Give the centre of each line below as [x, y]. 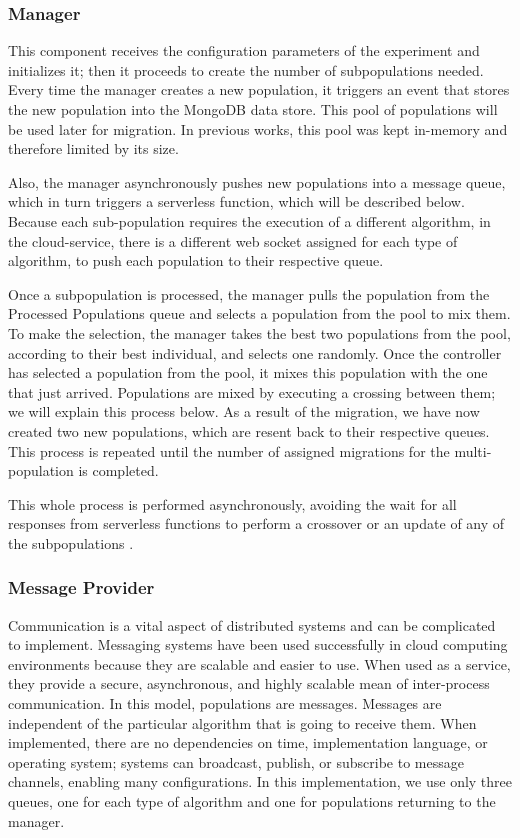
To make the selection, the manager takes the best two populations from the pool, [259, 332]
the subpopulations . [71, 542]
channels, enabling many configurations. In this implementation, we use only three [260, 781]
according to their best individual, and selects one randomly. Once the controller [255, 352]
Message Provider [81, 587]
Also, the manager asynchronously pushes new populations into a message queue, [257, 181]
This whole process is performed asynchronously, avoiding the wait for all [232, 503]
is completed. [118, 470]
